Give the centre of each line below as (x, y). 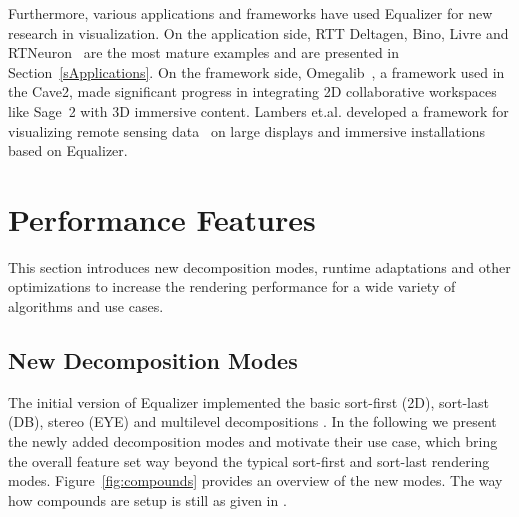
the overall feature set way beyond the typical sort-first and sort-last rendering (249, 460)
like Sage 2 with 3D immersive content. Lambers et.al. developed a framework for (258, 110)
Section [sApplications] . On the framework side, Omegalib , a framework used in (256, 71)
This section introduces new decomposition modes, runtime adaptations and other (259, 266)
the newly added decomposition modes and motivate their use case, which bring (253, 441)
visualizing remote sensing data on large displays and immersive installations (247, 130)
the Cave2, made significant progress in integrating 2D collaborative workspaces (252, 91)
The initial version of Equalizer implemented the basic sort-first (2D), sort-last (248, 401)
